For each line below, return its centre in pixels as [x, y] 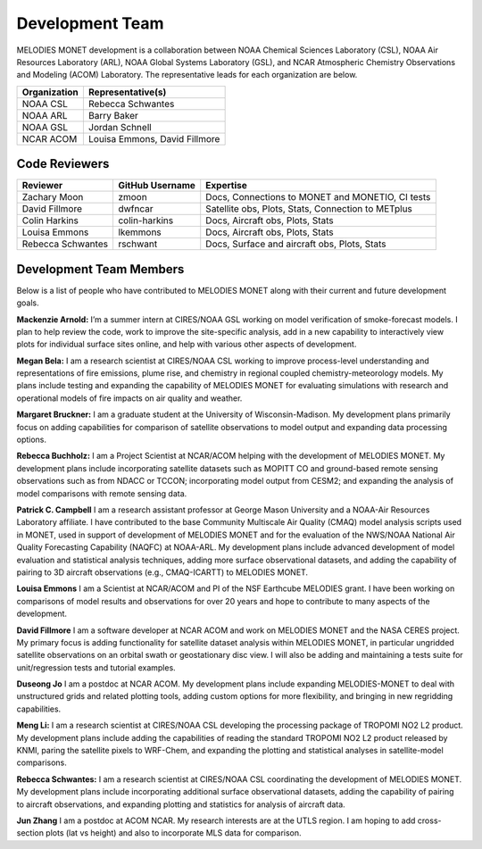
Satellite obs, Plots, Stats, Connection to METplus [309, 209]
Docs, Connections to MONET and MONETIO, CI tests [318, 197]
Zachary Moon [53, 197]
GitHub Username [157, 186]
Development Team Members [100, 269]
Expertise [226, 186]
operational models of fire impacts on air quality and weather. [129, 398]
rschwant [137, 244]
